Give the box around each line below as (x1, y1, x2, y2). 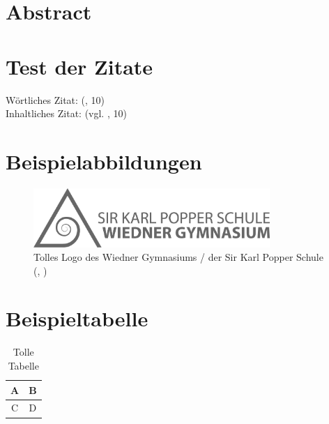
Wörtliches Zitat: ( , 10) (6, 92, 105, 107)
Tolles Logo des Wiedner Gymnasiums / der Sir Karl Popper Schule (33, 250, 323, 264)
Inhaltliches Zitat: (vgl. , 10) (6, 106, 127, 121)
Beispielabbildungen (6, 146, 202, 175)
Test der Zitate (6, 52, 153, 80)
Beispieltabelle (6, 304, 148, 333)
